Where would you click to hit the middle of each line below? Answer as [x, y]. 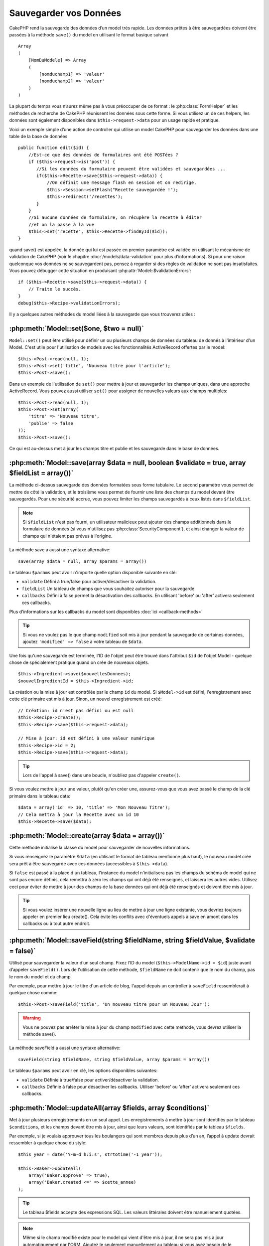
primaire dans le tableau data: [40, 796]
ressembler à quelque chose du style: [48, 1143]
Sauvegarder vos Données [65, 13]
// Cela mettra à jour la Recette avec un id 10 [78, 814]
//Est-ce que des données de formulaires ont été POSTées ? [103, 155]
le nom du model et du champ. [41, 976]
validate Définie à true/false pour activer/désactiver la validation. [90, 1080]
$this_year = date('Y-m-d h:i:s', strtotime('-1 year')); [90, 1154]
